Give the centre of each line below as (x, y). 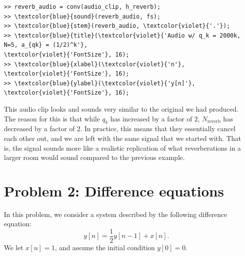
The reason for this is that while (52, 118)
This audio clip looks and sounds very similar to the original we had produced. (121, 108)
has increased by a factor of (151, 118)
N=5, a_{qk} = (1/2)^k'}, (46, 45)
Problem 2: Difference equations (114, 190)
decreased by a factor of (39, 128)
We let (14, 247)
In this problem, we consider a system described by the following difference (116, 214)
